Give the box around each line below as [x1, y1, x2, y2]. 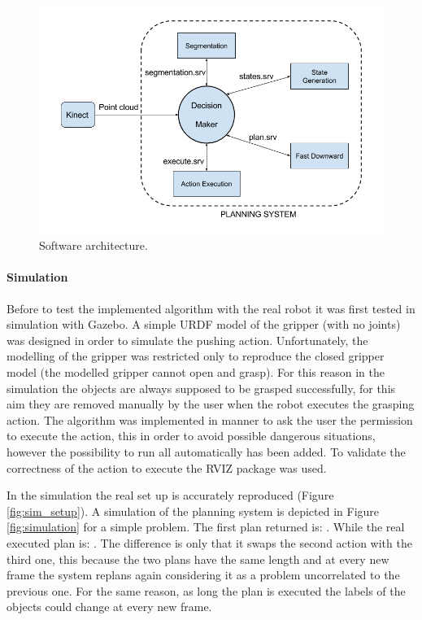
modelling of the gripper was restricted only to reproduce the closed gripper [7, 347, 385, 365]
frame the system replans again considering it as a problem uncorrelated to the [7, 566, 400, 583]
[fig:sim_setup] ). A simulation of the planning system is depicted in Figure [7, 502, 380, 519]
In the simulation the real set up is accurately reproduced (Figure [7, 487, 334, 504]
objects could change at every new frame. [7, 598, 212, 615]
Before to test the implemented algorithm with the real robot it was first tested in [7, 299, 415, 317]
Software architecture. [39, 237, 148, 254]
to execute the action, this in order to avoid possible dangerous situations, [7, 427, 376, 444]
